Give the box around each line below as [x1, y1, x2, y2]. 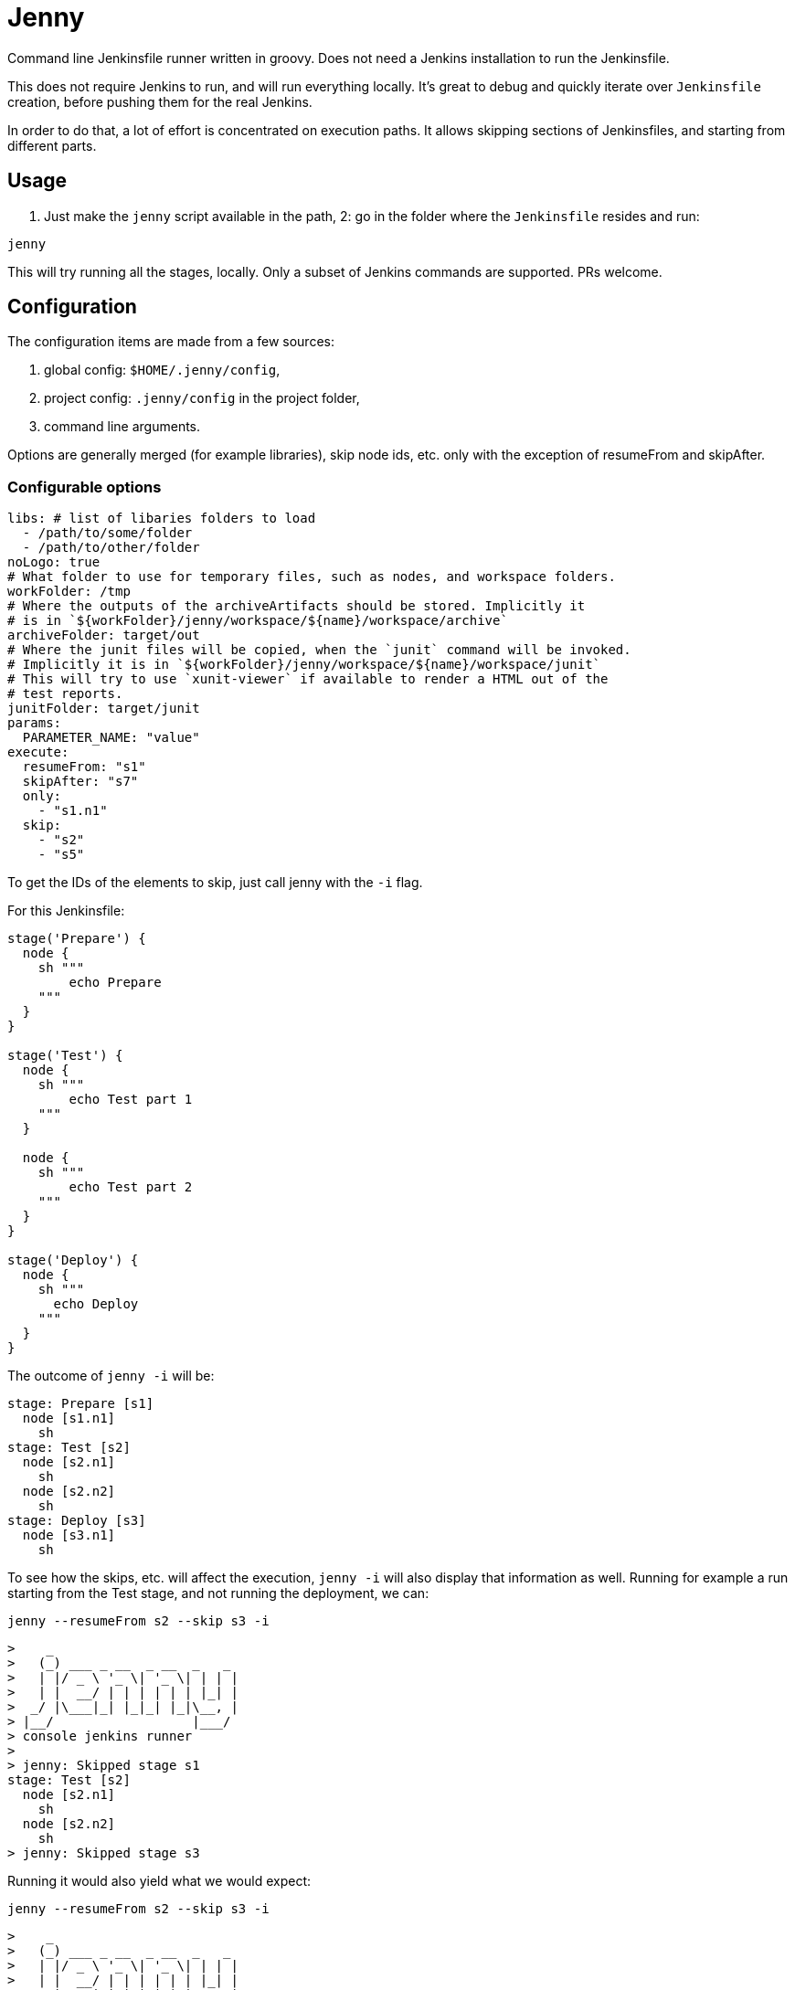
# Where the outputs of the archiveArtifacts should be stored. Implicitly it [7, 598, 586, 614]
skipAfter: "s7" [22, 774, 139, 789]
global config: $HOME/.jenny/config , [44, 362, 281, 378]
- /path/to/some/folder [22, 525, 193, 541]
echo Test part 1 [69, 1092, 193, 1107]
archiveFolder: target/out [7, 628, 200, 643]
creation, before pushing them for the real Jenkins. [7, 93, 313, 110]
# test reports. [7, 686, 123, 702]
